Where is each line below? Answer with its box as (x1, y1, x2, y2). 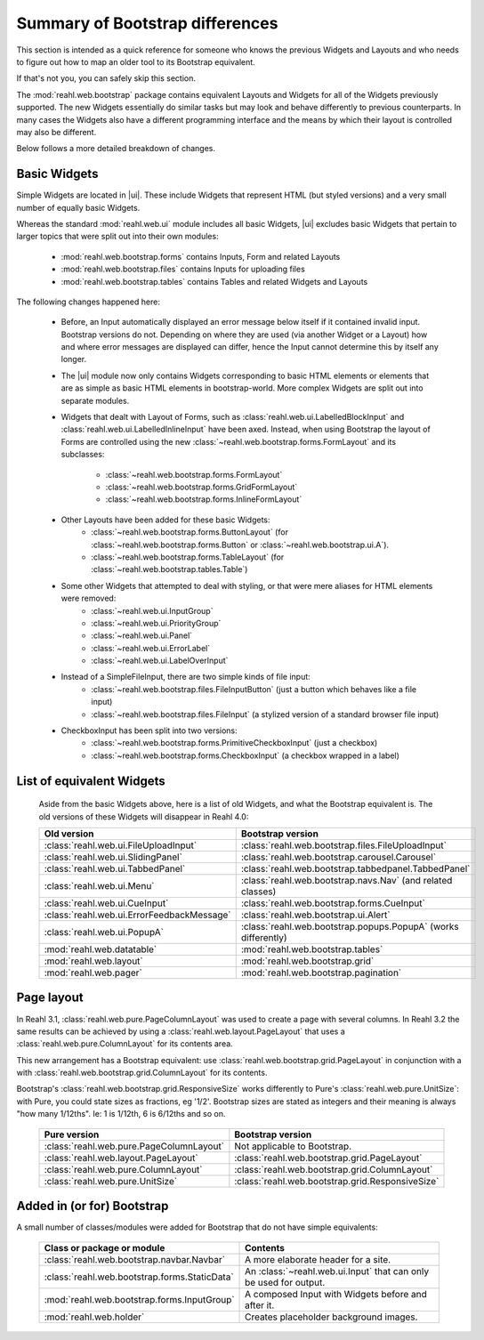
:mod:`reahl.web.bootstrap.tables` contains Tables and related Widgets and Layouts (60, 276, 368, 287)
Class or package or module (44, 1241, 165, 1254)
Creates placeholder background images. (245, 1311, 418, 1323)
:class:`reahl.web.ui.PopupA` (44, 926, 165, 938)
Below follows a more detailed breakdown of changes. (16, 143, 216, 154)
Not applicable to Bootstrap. (234, 1140, 351, 1152)
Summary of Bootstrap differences (16, 13, 278, 33)
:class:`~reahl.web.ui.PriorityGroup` (91, 618, 222, 628)
